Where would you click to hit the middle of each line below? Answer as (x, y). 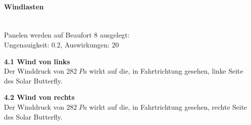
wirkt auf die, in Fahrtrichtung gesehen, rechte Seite (168, 106)
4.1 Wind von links (37, 61)
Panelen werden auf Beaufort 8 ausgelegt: (67, 35)
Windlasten (24, 6)
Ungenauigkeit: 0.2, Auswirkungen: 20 (61, 44)
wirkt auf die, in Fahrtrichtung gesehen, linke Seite (166, 71)
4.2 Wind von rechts (39, 97)
